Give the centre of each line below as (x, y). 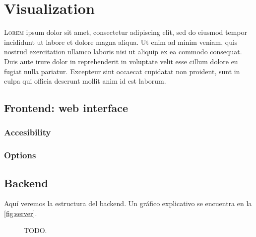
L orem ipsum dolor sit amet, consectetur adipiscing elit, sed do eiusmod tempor (126, 32)
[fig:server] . (21, 213)
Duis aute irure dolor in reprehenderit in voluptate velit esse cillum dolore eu (121, 61)
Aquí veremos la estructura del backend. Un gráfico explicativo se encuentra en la (128, 203)
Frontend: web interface (66, 108)
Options (20, 155)
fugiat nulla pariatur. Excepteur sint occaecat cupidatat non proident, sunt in (122, 71)
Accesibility (28, 132)
